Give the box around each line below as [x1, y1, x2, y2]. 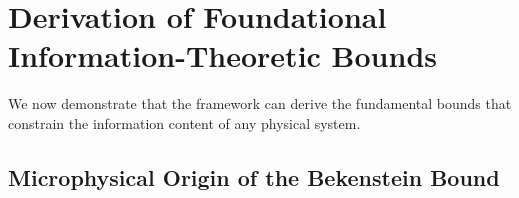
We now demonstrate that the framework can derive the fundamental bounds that [8, 93, 512, 114]
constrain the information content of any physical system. [8, 112, 361, 133]
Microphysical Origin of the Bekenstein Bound [8, 161, 500, 192]
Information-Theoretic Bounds [8, 35, 437, 76]
